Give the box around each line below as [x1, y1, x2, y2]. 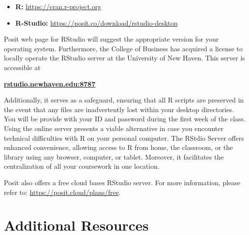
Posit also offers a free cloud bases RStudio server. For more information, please [4, 177, 241, 187]
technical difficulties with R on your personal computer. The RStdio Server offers [4, 132, 244, 143]
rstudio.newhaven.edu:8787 [4, 78, 96, 88]
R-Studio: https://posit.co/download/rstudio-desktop [15, 17, 178, 28]
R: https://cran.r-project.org [15, 1, 102, 11]
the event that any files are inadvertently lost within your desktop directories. [4, 104, 234, 114]
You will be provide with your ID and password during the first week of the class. [4, 114, 246, 124]
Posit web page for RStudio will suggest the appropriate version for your [4, 34, 219, 44]
